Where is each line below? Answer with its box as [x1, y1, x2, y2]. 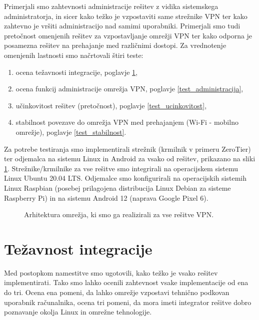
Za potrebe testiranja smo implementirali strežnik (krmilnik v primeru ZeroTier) [4, 143, 251, 154]
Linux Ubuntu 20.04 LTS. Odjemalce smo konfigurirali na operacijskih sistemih [4, 173, 247, 183]
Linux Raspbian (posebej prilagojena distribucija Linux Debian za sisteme [4, 182, 231, 193]
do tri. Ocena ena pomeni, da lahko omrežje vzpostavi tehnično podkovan [4, 287, 229, 297]
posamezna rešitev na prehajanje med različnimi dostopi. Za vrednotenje [4, 40, 226, 50]
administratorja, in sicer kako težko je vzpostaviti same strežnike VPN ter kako [4, 10, 247, 21]
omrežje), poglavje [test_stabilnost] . [15, 126, 126, 137]
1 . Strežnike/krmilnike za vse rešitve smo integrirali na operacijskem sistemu [4, 163, 238, 173]
